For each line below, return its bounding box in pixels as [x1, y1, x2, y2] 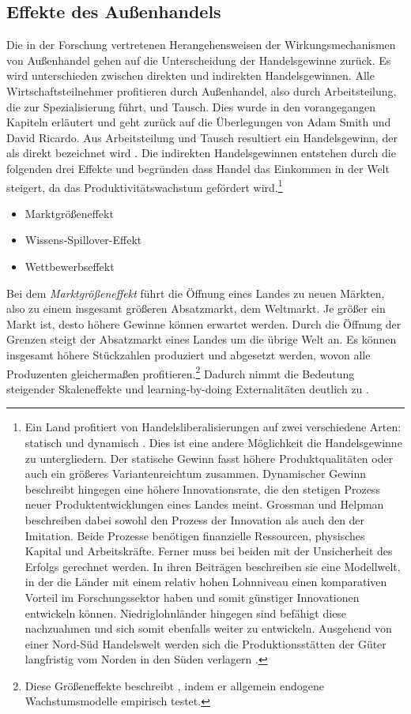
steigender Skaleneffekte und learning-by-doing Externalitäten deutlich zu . [6, 380, 369, 396]
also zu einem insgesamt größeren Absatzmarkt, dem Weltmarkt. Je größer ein [6, 300, 386, 317]
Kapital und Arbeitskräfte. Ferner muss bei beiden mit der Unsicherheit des [25, 543, 393, 559]
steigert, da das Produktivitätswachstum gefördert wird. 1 [6, 176, 283, 195]
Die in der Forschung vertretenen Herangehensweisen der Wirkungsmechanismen [6, 36, 396, 53]
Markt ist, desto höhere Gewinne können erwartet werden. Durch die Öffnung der [6, 315, 402, 332]
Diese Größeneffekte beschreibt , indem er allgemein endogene [25, 677, 324, 693]
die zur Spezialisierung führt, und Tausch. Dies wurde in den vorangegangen [6, 98, 375, 115]
